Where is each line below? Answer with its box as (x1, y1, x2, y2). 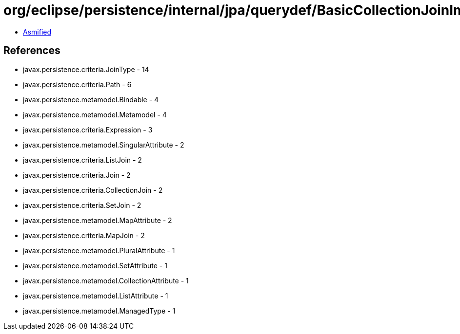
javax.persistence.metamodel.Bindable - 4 (23, 95, 159, 104)
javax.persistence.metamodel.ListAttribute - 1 (23, 291, 168, 300)
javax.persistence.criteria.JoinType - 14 (23, 65, 149, 74)
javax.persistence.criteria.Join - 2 (23, 170, 131, 179)
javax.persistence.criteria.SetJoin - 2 (23, 201, 141, 209)
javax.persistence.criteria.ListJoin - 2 (23, 155, 142, 164)
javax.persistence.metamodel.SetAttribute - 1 (23, 261, 167, 270)
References (3, 44, 60, 57)
